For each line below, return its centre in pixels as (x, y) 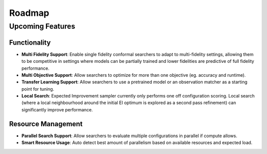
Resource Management (46, 124)
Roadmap (29, 13)
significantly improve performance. (57, 109)
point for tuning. (38, 89)
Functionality (30, 42)
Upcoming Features (42, 26)
